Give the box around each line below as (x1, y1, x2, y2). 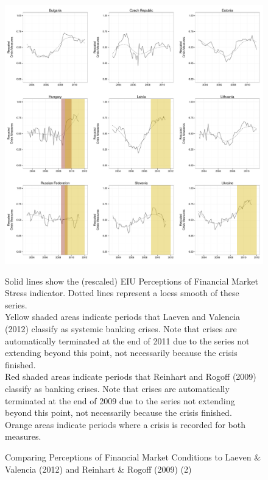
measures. (5, 430, 41, 443)
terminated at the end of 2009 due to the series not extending (5, 394, 235, 407)
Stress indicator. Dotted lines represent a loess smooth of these (5, 286, 239, 299)
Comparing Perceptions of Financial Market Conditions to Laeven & (5, 450, 261, 463)
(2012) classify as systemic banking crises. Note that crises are (5, 322, 237, 335)
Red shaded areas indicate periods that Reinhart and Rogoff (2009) (5, 370, 256, 383)
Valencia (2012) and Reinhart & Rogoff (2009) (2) (5, 462, 192, 475)
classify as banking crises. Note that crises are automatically (5, 382, 230, 395)
